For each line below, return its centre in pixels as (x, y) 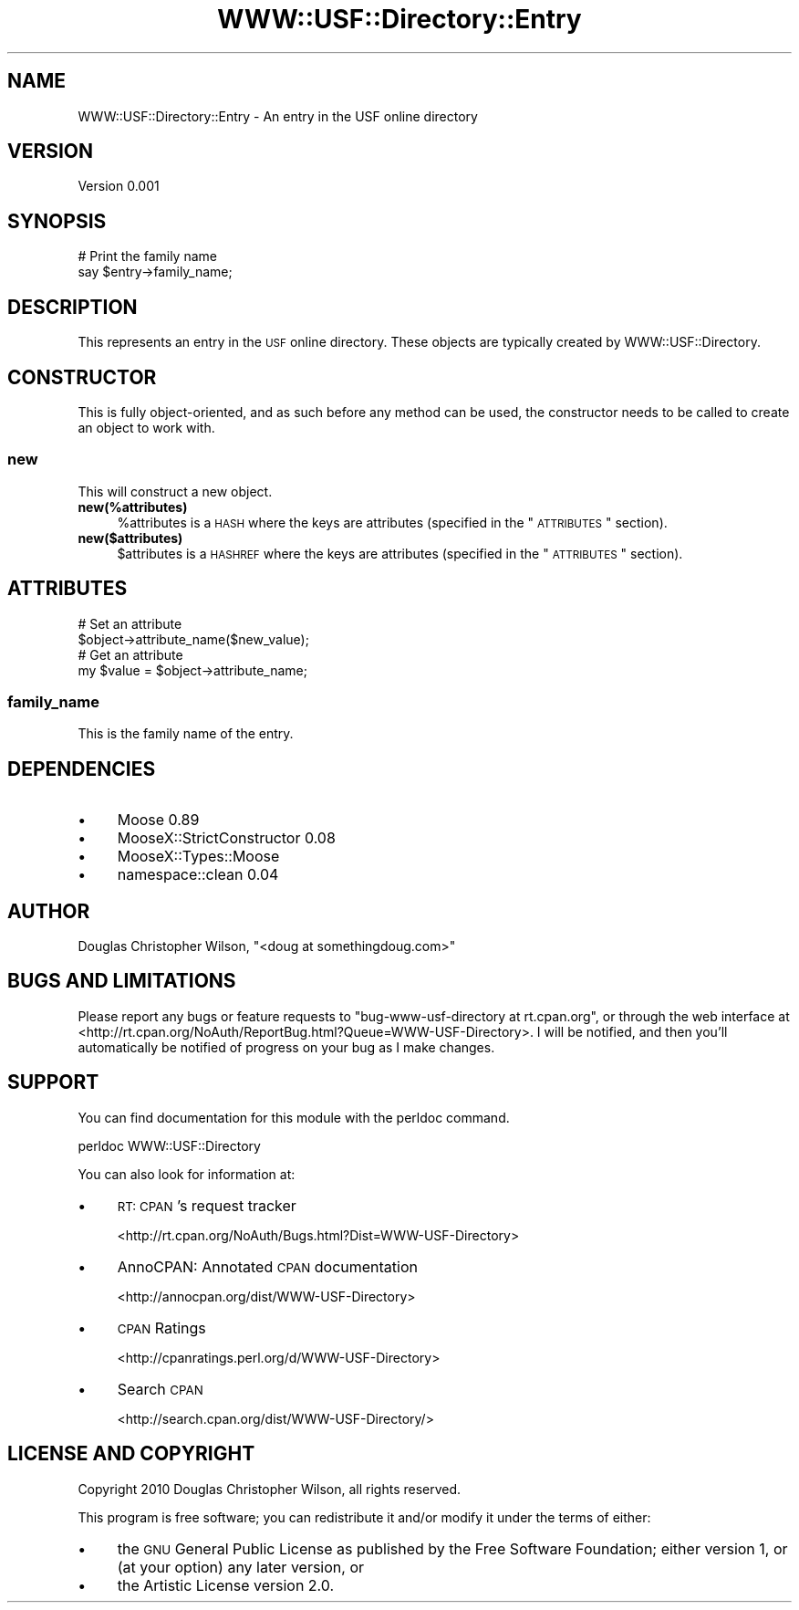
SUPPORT (53, 1082)
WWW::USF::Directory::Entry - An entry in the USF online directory (278, 116)
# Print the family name (147, 256)
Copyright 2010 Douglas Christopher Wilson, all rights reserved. (270, 1489)
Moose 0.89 (158, 820)
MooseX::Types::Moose (198, 857)
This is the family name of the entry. (186, 734)
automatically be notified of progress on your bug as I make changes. (286, 1047)
